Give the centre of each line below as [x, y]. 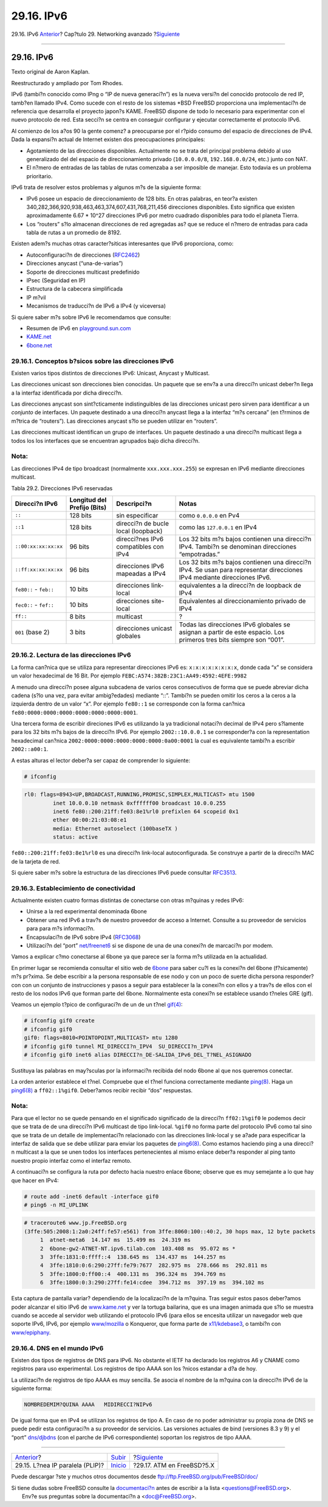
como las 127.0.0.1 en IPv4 [218, 527]
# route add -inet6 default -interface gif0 [91, 1196]
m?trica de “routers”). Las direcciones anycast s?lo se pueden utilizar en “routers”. [114, 421]
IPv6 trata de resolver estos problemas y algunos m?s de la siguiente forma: [106, 187]
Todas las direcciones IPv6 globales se [235, 625]
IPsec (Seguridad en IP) [56, 280]
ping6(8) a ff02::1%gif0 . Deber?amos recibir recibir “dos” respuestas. [102, 1090]
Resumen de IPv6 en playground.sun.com [79, 328]
